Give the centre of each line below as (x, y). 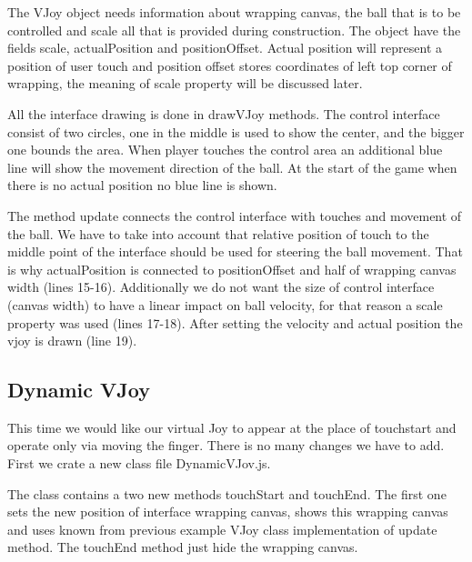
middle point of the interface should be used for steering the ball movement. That (235, 251)
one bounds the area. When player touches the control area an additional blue (225, 150)
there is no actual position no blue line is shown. (142, 185)
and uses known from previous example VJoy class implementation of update (222, 529)
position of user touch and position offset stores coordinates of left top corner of (230, 65)
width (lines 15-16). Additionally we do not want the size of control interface (221, 287)
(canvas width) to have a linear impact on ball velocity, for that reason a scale (225, 304)
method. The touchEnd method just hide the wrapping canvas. (183, 547)
